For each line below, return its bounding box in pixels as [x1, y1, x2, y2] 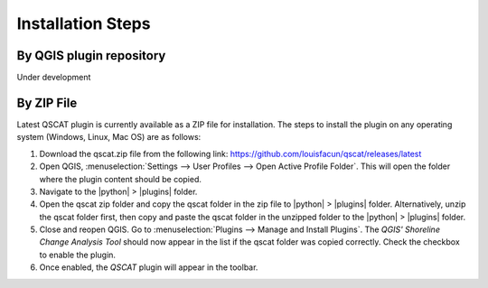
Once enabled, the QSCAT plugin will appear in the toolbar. [39, 262, 258, 273]
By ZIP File [16, 95, 78, 110]
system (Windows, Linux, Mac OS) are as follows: [16, 132, 202, 143]
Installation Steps [16, 14, 151, 33]
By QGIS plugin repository [16, 48, 166, 63]
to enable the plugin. [39, 249, 117, 260]
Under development [16, 72, 91, 83]
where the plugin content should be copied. [39, 173, 202, 184]
